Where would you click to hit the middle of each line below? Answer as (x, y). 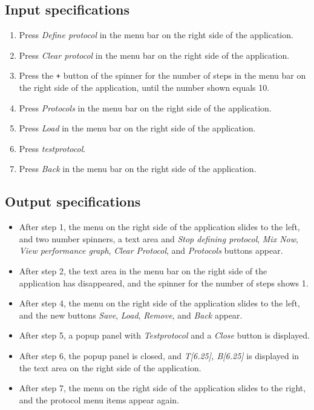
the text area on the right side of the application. (110, 367)
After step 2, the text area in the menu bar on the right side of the (143, 271)
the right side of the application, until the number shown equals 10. (144, 88)
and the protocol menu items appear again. (99, 399)
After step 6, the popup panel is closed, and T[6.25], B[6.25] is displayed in (159, 355)
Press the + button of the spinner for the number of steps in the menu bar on (162, 75)
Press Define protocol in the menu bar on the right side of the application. (156, 35)
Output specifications (73, 201)
